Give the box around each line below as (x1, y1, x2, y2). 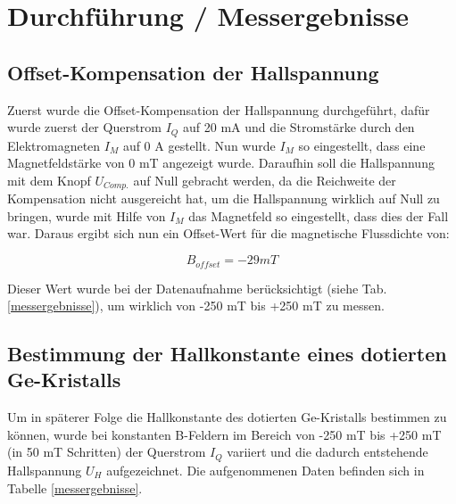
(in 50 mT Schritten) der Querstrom (7, 442, 206, 461)
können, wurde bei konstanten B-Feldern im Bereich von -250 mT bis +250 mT (7, 425, 442, 443)
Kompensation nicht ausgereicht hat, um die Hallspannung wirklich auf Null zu (7, 189, 440, 208)
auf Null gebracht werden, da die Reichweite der (133, 170, 396, 189)
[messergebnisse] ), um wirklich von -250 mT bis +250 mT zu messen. (7, 296, 385, 315)
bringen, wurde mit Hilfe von (7, 206, 166, 225)
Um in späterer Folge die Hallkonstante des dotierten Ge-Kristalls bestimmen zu (7, 408, 447, 426)
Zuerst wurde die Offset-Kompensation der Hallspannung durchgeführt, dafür (7, 100, 430, 119)
